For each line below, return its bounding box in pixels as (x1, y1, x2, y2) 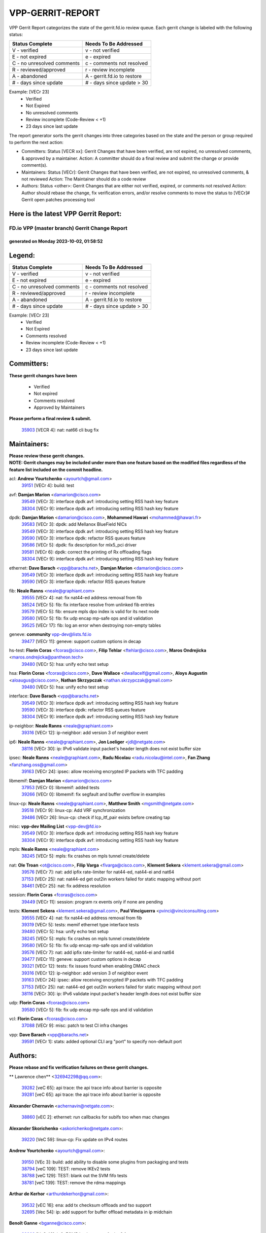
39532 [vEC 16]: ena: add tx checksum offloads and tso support (21, 1202, 152, 1208)
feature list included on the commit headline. (9, 467, 103, 472)
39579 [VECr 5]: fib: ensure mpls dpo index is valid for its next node (21, 608, 160, 614)
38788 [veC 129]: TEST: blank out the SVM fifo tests (21, 1173, 128, 1179)
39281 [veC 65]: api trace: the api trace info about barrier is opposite (21, 1091, 161, 1097)
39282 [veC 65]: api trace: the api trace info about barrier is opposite (21, 1085, 162, 1090)
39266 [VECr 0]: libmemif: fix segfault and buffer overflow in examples (21, 792, 166, 798)
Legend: (9, 251, 35, 259)
